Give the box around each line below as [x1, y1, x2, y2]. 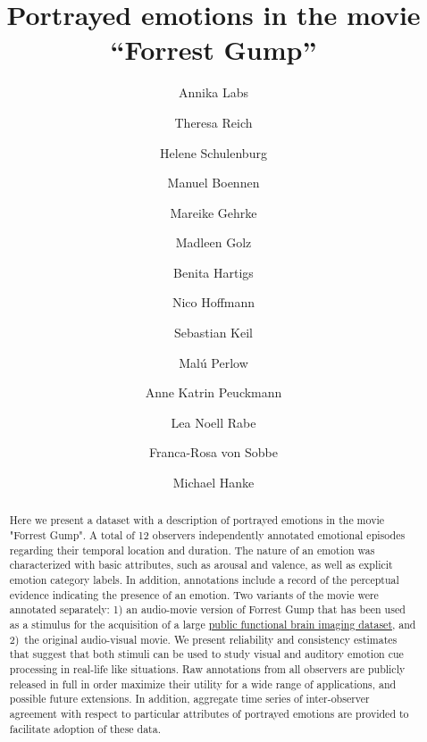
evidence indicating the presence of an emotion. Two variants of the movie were [9, 587, 379, 602]
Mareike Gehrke [170, 203, 257, 221]
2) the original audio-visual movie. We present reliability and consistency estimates [9, 631, 398, 646]
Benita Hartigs [173, 263, 254, 281]
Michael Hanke [172, 473, 255, 492]
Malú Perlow [179, 353, 248, 371]
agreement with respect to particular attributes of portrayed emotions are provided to [9, 705, 409, 721]
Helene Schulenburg [160, 143, 267, 162]
